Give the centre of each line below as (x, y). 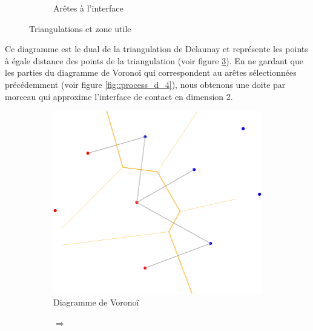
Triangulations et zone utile (80, 28)
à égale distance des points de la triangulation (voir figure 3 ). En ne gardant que (154, 60)
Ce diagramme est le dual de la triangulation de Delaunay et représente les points (156, 49)
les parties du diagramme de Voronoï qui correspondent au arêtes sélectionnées (151, 72)
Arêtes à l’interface (88, 8)
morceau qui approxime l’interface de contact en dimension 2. (119, 96)
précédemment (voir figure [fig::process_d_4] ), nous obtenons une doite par (145, 84)
